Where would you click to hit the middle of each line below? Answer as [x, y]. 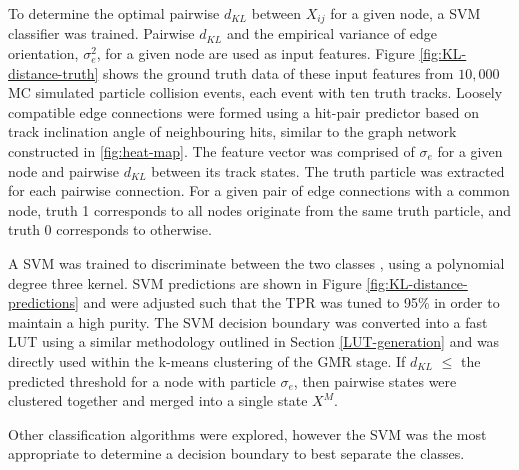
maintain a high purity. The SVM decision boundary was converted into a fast [248, 321]
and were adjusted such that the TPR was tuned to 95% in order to [291, 302]
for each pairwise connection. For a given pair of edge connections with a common [259, 190]
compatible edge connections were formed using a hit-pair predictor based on [243, 111]
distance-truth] [53, 72]
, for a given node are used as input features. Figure [255, 53]
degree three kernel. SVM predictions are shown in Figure [185, 282]
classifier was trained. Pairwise [101, 33]
